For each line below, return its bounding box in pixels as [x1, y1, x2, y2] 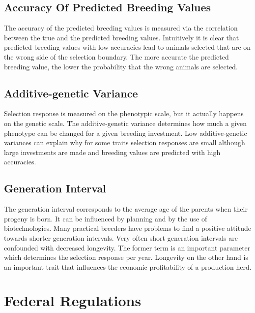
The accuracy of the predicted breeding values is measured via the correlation [4, 23, 238, 33]
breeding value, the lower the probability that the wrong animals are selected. [4, 61, 238, 71]
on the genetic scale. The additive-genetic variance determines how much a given [4, 118, 247, 128]
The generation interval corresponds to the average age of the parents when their [4, 204, 248, 214]
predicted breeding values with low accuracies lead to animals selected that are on [4, 42, 251, 52]
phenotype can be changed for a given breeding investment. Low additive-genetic [4, 127, 247, 138]
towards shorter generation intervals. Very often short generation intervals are [4, 232, 238, 243]
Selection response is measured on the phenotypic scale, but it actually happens [4, 108, 244, 119]
